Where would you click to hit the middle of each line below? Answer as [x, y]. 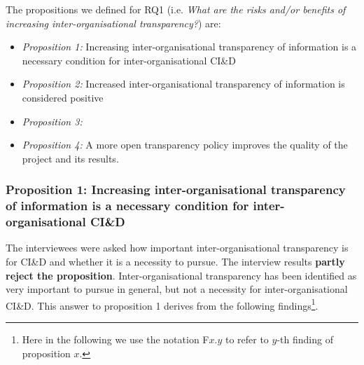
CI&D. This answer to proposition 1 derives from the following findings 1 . [162, 304]
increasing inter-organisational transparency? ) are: [113, 23]
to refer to [247, 339]
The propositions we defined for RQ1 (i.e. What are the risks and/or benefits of [176, 9]
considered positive [63, 97]
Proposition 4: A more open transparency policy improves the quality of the [185, 145]
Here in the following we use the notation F [115, 339]
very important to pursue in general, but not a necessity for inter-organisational [177, 289]
